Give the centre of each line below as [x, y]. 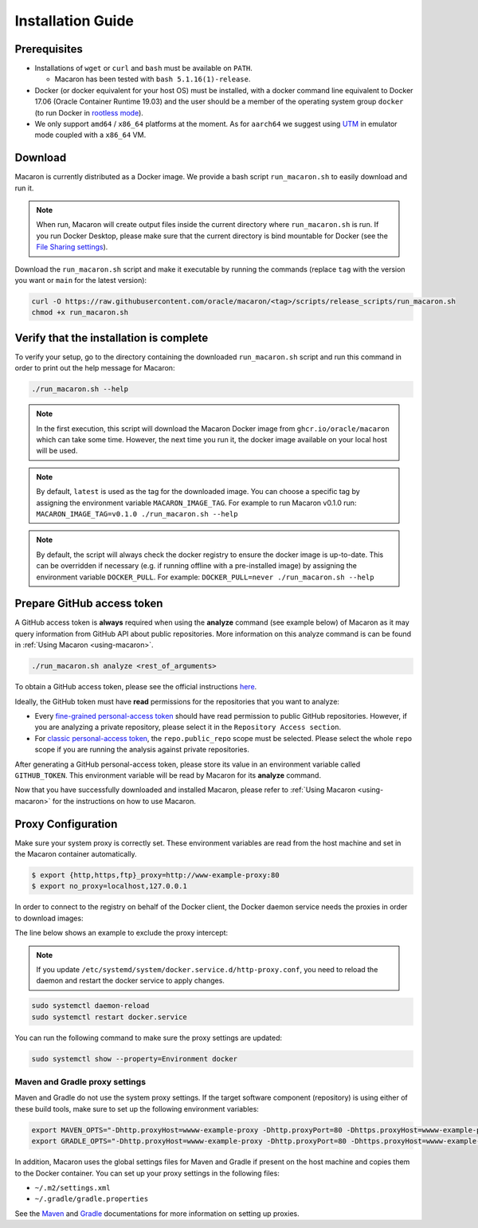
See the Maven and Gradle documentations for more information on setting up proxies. [157, 1213]
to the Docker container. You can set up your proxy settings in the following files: [147, 1173]
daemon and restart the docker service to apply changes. [130, 981]
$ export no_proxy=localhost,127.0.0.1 [109, 886]
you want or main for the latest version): [81, 281]
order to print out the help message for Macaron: [95, 368]
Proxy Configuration [66, 824]
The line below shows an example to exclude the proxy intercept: [121, 933]
